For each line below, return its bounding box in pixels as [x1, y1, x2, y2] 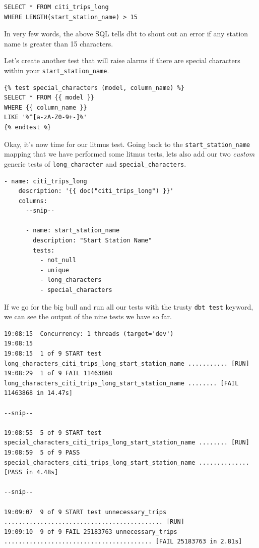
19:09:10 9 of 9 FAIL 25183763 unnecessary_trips [4, 528, 177, 535]
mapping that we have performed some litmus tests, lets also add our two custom [4, 148, 255, 159]
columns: [18, 197, 47, 205]
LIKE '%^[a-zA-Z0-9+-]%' [4, 114, 87, 121]
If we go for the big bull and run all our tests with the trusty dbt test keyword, [4, 301, 253, 312]
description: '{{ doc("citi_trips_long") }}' [18, 187, 174, 195]
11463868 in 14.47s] [4, 389, 73, 397]
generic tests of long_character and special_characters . [4, 158, 186, 169]
